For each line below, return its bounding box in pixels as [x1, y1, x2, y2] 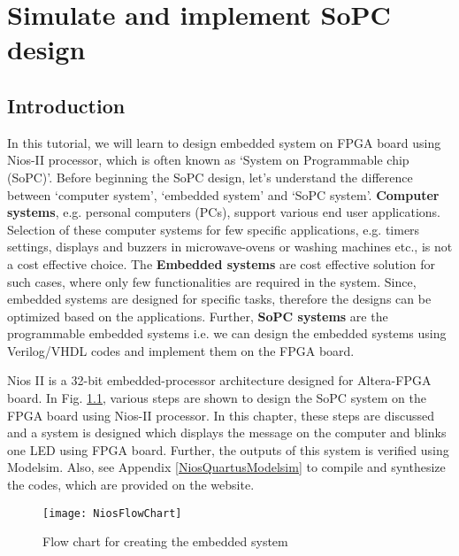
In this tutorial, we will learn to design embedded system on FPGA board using [7, 133, 441, 151]
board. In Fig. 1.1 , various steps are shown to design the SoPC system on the [7, 389, 426, 407]
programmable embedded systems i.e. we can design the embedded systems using [7, 324, 447, 343]
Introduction [7, 91, 126, 119]
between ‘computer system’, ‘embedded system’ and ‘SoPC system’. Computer [7, 185, 440, 204]
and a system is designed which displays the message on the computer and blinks [7, 423, 447, 442]
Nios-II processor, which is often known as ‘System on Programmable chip [7, 151, 409, 169]
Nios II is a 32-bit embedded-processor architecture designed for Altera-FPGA [7, 371, 432, 390]
